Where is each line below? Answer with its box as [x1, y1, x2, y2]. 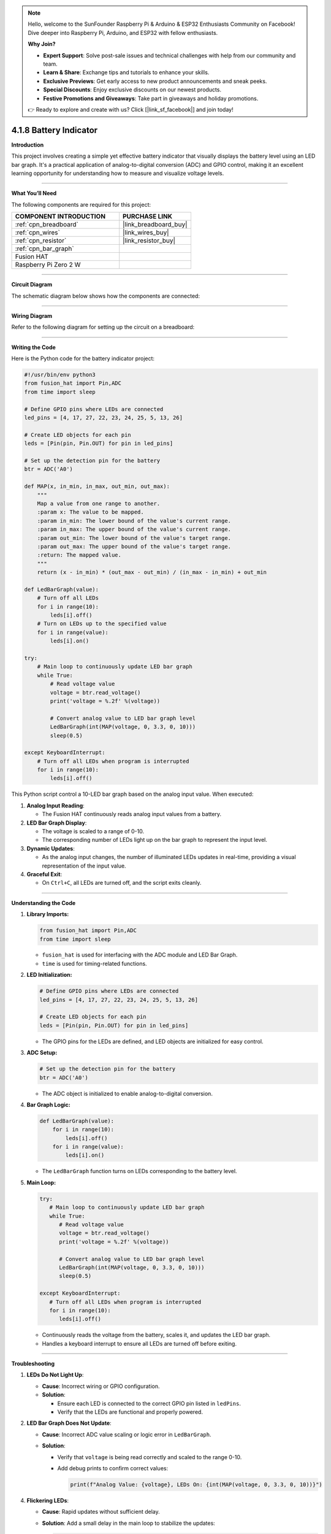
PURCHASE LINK [123, 212, 173, 221]
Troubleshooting [11, 1360, 55, 1368]
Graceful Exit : [26, 870, 63, 877]
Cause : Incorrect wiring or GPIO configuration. [42, 1382, 160, 1390]
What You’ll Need [11, 190, 57, 197]
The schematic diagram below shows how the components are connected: [11, 292, 200, 299]
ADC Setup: [26, 1049, 58, 1057]
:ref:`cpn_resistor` [15, 236, 67, 245]
